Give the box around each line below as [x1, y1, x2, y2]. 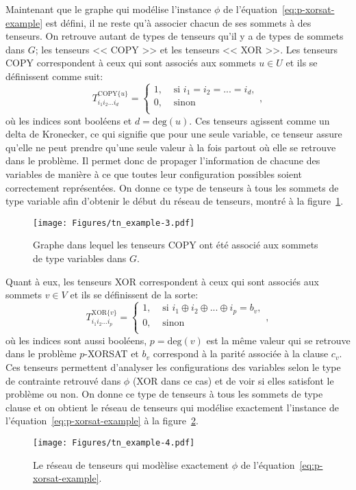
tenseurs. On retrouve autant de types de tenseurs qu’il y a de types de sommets [5, 29, 344, 43]
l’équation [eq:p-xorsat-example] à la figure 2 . [5, 413, 199, 428]
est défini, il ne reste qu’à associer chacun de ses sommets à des [45, 15, 311, 29]
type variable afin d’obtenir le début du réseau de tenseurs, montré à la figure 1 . [5, 194, 344, 208]
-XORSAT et [84, 346, 139, 361]
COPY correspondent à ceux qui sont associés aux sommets [5, 55, 256, 70]
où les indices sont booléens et [5, 113, 132, 127]
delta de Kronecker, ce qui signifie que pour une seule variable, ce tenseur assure [5, 127, 342, 141]
